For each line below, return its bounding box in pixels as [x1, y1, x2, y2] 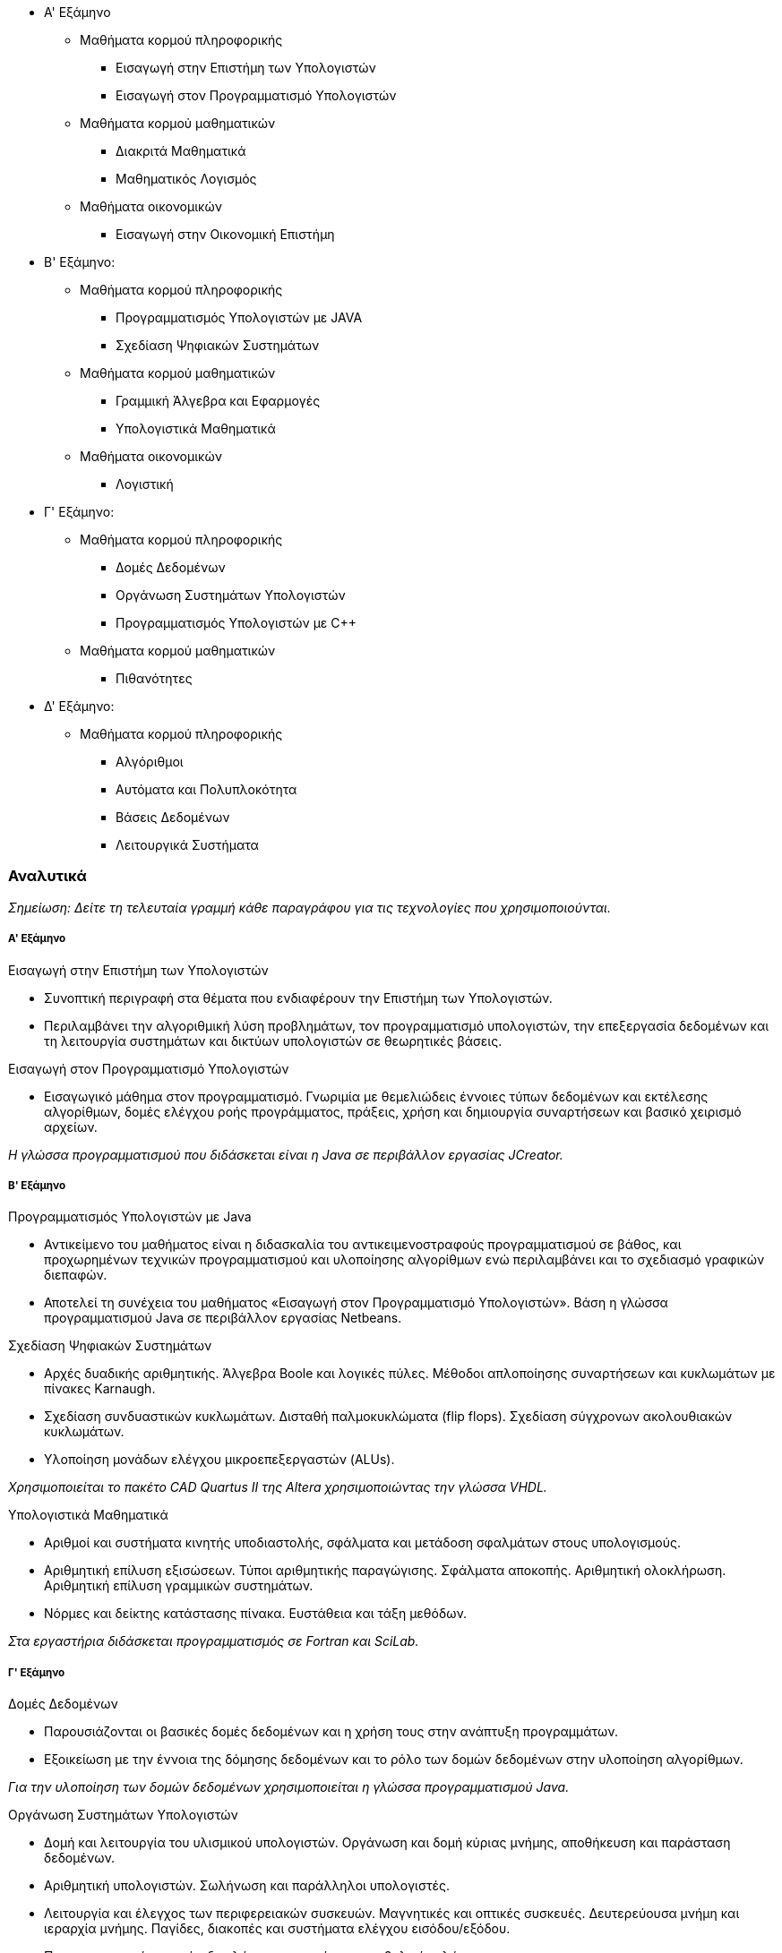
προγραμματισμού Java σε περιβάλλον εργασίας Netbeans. [44, 1310, 402, 1326]
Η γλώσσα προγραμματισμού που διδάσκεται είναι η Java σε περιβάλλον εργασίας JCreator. [8, 1146, 563, 1162]
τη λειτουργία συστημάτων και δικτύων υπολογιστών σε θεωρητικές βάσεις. [44, 1032, 503, 1049]
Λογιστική [116, 476, 174, 492]
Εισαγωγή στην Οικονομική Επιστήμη [116, 227, 335, 242]
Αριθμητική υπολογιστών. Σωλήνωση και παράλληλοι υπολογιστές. [44, 1878, 450, 1894]
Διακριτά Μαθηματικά [116, 143, 246, 158]
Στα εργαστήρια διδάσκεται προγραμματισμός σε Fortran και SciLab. [8, 1633, 419, 1649]
